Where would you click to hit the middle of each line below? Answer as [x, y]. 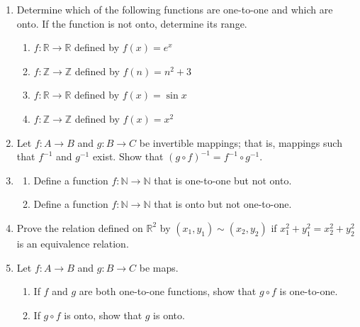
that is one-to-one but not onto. [223, 180]
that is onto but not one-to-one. [223, 204]
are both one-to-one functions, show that [168, 291]
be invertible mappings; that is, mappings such [241, 142]
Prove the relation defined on [80, 227]
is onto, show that [103, 315]
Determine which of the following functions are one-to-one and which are [175, 9]
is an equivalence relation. [73, 243]
